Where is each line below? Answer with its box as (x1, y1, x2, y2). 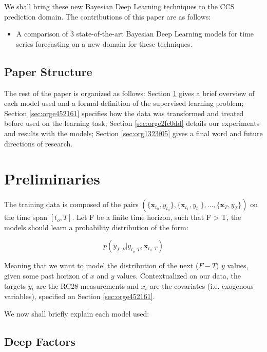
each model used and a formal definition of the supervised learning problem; (4, 98, 244, 108)
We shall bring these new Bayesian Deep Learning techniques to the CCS (4, 1, 235, 11)
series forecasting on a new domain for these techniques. (16, 38, 193, 49)
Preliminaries (4, 168, 100, 189)
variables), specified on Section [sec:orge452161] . (4, 291, 155, 302)
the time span (4, 212, 48, 223)
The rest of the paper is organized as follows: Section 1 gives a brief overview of (4, 87, 255, 98)
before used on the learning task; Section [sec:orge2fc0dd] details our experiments (4, 118, 260, 128)
